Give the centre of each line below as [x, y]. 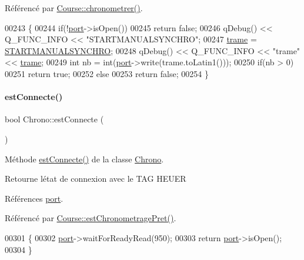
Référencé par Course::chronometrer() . [74, 8]
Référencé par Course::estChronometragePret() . [91, 218]
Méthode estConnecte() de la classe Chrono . [84, 159]
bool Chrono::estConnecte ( [54, 119]
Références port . [34, 198]
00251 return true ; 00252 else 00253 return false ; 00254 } [107, 73]
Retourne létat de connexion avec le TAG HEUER [96, 179]
